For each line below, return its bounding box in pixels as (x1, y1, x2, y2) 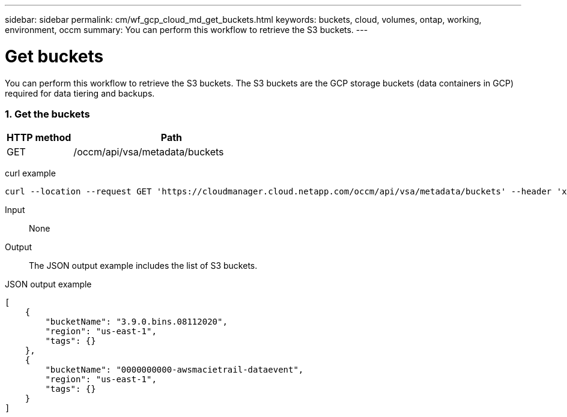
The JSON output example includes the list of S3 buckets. (29, 260, 258, 271)
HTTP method (7, 131, 71, 144)
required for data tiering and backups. (5, 88, 155, 98)
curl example (5, 168, 56, 179)
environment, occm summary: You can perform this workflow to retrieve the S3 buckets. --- (5, 25, 368, 35)
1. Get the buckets (5, 107, 90, 120)
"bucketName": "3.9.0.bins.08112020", (45, 317, 228, 327)
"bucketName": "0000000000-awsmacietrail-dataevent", (45, 365, 304, 375)
